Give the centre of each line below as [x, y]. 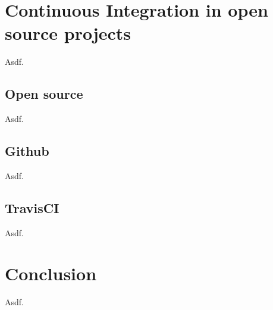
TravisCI [32, 207]
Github [27, 151]
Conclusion [51, 273]
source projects [68, 33]
